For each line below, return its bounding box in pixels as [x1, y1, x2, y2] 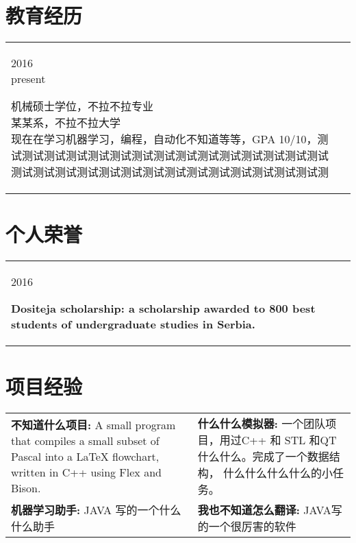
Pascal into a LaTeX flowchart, [11, 448, 160, 465]
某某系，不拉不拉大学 [11, 114, 121, 131]
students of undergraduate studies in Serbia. [11, 316, 255, 333]
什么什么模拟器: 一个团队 [197, 415, 326, 432]
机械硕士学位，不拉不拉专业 [11, 98, 154, 114]
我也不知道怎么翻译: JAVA [197, 502, 331, 518]
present [11, 71, 46, 87]
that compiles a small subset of [11, 433, 160, 449]
